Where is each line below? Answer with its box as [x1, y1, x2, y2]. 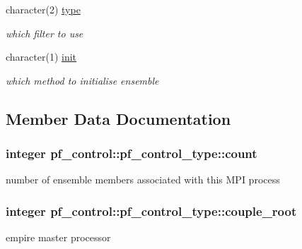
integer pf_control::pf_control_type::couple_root [6, 202, 297, 219]
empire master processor [6, 230, 111, 245]
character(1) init [6, 49, 77, 64]
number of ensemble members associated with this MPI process [6, 172, 280, 187]
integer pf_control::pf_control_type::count [6, 145, 257, 162]
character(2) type [6, 2, 81, 16]
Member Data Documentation [6, 107, 231, 129]
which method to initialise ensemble [6, 73, 159, 87]
